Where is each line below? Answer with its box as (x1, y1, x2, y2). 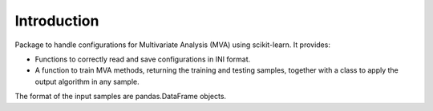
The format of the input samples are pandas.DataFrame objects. (14, 92, 227, 101)
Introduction (14, 12, 99, 30)
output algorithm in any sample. (34, 77, 140, 86)
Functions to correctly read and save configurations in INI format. (34, 54, 251, 64)
